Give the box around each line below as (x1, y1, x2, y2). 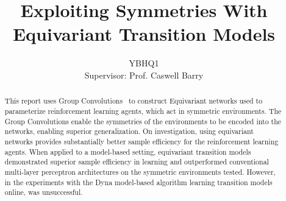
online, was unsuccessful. (4, 187, 83, 197)
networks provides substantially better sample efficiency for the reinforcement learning (4, 136, 279, 146)
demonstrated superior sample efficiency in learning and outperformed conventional (4, 157, 269, 167)
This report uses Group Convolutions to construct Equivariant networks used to (4, 96, 263, 106)
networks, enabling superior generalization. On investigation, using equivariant (4, 126, 254, 136)
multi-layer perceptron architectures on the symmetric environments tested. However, (4, 166, 276, 177)
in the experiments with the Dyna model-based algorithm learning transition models (4, 177, 273, 187)
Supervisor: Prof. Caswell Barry (84, 68, 204, 81)
